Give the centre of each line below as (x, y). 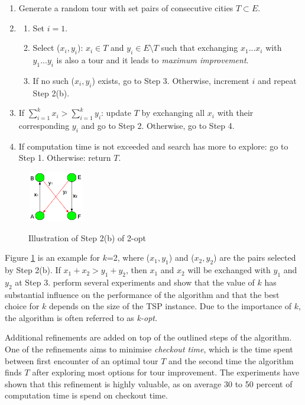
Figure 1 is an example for (52, 257)
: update (116, 113)
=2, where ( (128, 257)
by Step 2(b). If (33, 270)
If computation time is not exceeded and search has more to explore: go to (153, 146)
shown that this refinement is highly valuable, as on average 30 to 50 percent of (149, 383)
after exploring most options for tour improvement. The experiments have (166, 372)
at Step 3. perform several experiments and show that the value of (135, 282)
